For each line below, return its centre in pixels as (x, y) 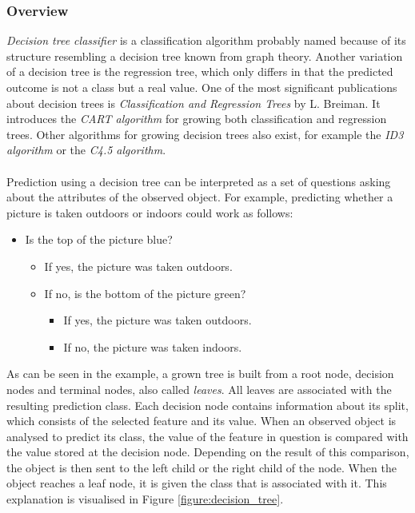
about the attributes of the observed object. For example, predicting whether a (200, 197)
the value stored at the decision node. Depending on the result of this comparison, (208, 452)
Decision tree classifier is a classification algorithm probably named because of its (206, 40)
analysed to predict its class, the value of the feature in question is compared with (207, 436)
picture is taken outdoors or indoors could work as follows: (150, 212)
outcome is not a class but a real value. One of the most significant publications (202, 87)
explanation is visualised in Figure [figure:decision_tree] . (145, 499)
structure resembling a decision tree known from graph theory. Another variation (205, 56)
